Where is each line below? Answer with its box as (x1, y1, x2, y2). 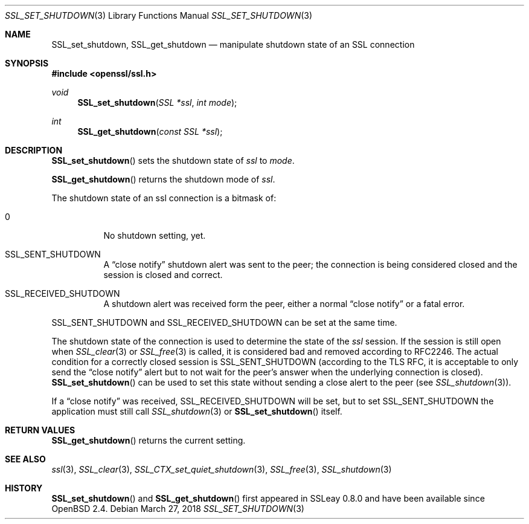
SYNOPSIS (5, 58, 49, 68)
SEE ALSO (5, 454, 46, 464)
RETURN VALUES (5, 425, 75, 435)
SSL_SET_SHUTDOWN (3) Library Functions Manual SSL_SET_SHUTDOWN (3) (5, 10, 313, 21)
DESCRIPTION (5, 145, 63, 155)
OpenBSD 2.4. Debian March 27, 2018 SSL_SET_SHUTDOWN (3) (51, 503, 304, 514)
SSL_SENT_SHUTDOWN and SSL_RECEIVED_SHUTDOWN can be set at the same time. (51, 317, 397, 328)
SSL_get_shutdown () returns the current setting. (51, 435, 246, 445)
